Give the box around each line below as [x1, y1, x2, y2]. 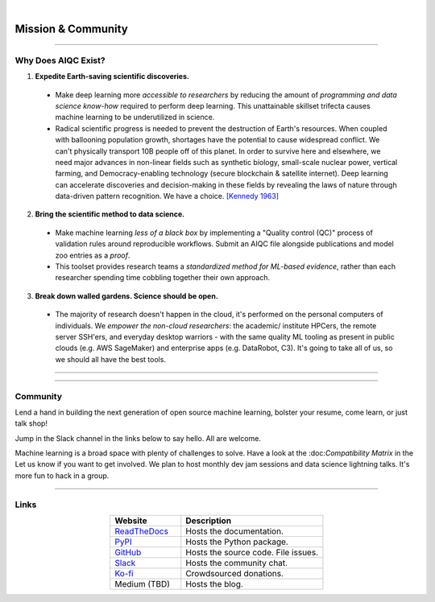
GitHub [114, 546, 142, 558]
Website [114, 515, 147, 526]
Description [185, 515, 232, 526]
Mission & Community [14, 22, 128, 35]
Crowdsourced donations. [185, 567, 284, 579]
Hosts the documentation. [185, 526, 284, 537]
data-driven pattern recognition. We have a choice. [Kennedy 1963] [55, 192, 280, 201]
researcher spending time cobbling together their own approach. [55, 273, 271, 282]
